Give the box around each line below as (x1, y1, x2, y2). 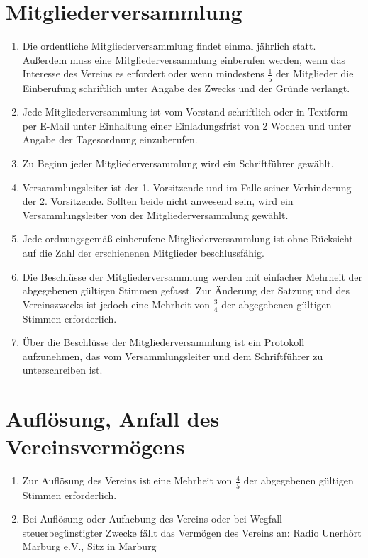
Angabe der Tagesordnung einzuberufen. (22, 132, 198, 147)
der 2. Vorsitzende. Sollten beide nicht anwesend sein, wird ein (22, 194, 294, 208)
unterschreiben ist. (22, 362, 103, 377)
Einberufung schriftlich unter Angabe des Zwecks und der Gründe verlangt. (22, 80, 350, 95)
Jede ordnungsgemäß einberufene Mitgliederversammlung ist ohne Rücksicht (22, 231, 353, 246)
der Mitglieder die (276, 66, 354, 81)
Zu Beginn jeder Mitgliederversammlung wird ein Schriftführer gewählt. (22, 156, 334, 170)
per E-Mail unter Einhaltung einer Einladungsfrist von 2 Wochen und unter (22, 118, 352, 133)
